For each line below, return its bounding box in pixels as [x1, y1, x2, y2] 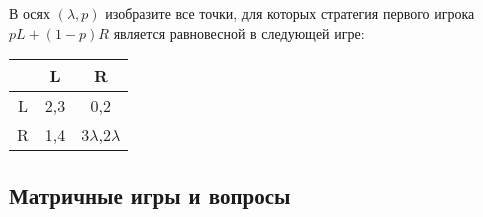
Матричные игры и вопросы [9, 179, 291, 210]
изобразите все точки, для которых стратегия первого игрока [105, 3, 475, 23]
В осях [9, 3, 51, 23]
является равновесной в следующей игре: [113, 22, 365, 43]
